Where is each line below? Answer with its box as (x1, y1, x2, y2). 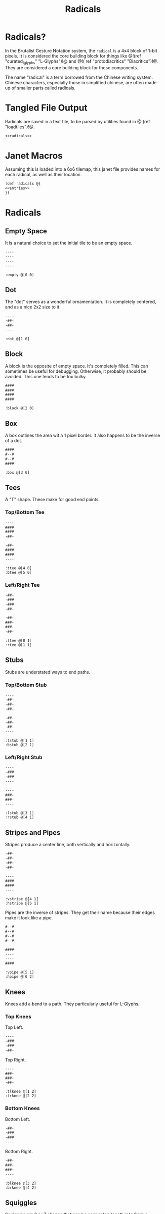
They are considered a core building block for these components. (5, 64, 138, 70)
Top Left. (5, 1024, 24, 1030)
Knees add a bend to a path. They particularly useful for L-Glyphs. (5, 1001, 140, 1007)
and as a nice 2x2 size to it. (5, 304, 61, 310)
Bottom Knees (5, 1105, 40, 1112)
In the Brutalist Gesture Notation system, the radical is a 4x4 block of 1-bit (5, 48, 157, 53)
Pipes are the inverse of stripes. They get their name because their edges (5, 910, 155, 915)
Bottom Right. (5, 1149, 33, 1155)
